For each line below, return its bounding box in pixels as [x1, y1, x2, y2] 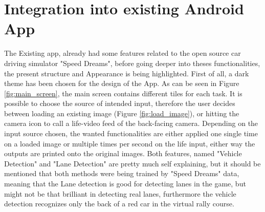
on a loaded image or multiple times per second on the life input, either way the [4, 138, 255, 149]
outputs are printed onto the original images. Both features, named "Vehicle [4, 148, 242, 159]
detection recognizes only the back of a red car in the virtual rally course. [4, 198, 234, 209]
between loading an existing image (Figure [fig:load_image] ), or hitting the [4, 108, 239, 118]
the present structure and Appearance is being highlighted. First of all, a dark [4, 68, 249, 78]
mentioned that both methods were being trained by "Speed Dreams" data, [4, 168, 239, 179]
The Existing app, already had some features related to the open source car [4, 48, 241, 58]
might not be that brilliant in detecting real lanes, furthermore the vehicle [4, 188, 236, 199]
